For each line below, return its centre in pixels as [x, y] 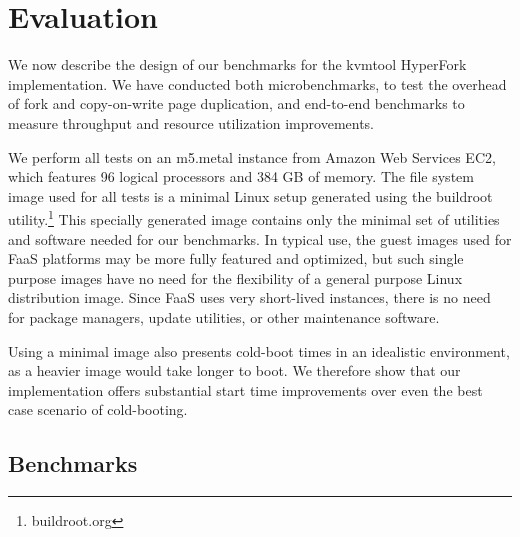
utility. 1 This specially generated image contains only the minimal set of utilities [254, 217]
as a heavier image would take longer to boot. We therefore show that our [234, 370]
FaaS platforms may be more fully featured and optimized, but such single [236, 258]
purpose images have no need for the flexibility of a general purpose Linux [235, 277]
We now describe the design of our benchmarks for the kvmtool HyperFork [237, 64]
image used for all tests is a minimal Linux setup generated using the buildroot [250, 195]
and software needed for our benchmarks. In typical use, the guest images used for [260, 238]
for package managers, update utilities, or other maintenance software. [224, 316]
